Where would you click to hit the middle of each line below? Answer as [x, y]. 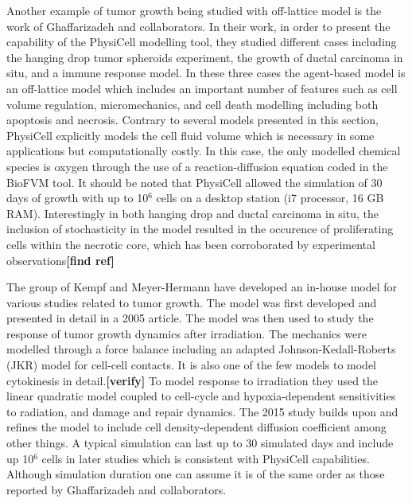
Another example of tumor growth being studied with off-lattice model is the [194, 10]
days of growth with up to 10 [78, 198]
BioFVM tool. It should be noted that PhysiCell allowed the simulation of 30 [194, 182]
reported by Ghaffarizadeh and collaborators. [117, 489]
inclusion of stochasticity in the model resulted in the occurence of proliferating [200, 229]
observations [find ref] [60, 260]
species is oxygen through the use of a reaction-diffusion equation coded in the [197, 166]
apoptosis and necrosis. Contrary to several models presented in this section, [192, 120]
